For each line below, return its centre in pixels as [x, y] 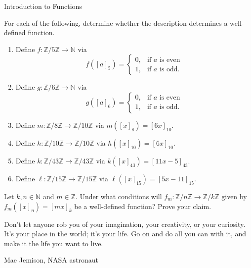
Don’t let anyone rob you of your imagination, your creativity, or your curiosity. [125, 224]
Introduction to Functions [43, 6]
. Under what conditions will [119, 196]
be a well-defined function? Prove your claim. [143, 206]
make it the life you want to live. [54, 243]
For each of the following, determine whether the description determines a [116, 23]
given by [234, 196]
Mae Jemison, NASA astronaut [51, 260]
